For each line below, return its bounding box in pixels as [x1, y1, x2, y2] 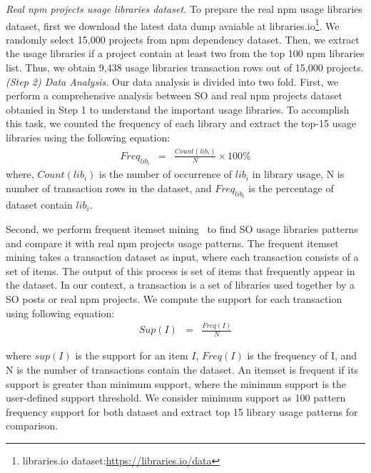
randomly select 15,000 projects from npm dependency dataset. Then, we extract [6, 31, 360, 46]
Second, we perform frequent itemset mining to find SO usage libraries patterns [6, 221, 358, 236]
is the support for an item [75, 348, 188, 363]
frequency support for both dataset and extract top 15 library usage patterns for [6, 404, 358, 419]
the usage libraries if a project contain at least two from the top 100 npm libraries [6, 46, 365, 61]
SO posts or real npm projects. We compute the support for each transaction [6, 291, 342, 306]
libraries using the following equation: [6, 130, 171, 144]
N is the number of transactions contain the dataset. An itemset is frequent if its [6, 362, 359, 377]
